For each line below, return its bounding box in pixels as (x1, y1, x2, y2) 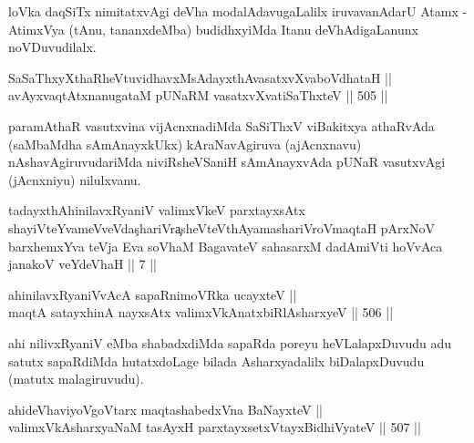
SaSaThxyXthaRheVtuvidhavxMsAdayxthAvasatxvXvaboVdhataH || (8, 67, 392, 87)
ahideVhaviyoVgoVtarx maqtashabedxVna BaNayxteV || (8, 399, 323, 418)
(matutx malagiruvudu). (8, 369, 144, 388)
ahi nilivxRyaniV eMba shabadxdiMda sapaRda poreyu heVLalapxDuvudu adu (8, 333, 452, 352)
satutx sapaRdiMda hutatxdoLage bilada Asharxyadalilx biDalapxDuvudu (8, 351, 425, 370)
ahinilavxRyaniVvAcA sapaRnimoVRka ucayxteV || (8, 284, 297, 304)
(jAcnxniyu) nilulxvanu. (8, 170, 141, 189)
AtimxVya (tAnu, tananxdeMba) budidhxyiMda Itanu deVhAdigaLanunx (8, 19, 418, 38)
